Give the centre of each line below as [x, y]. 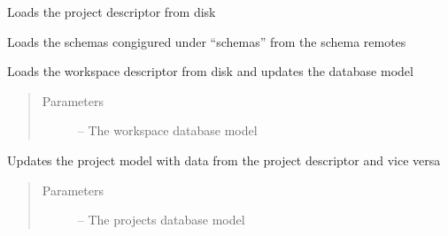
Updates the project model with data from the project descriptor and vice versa [224, 160]
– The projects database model [161, 220]
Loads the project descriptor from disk [112, 11]
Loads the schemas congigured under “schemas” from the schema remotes [207, 41]
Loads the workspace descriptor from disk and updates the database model [210, 71]
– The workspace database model [167, 130]
